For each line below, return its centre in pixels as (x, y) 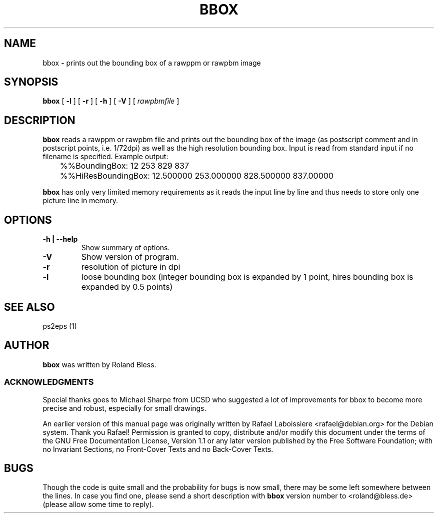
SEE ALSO (29, 307)
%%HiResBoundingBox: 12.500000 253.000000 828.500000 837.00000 (196, 176)
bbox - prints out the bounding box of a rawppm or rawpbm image (152, 63)
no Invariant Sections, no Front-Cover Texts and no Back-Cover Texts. (158, 449)
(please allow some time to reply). (98, 504)
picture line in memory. (80, 201)
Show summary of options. (125, 248)
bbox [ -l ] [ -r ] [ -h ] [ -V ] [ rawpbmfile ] (111, 101)
